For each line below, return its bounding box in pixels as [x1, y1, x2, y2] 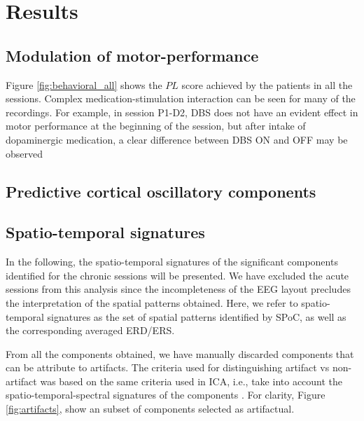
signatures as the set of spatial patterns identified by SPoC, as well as [47, 309, 346, 324]
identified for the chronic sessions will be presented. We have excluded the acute [6, 268, 349, 282]
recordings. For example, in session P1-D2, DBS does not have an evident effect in [6, 104, 358, 119]
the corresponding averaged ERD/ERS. [6, 323, 175, 338]
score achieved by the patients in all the [181, 77, 353, 92]
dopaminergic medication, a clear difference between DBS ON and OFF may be [6, 132, 348, 146]
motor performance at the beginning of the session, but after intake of [6, 118, 306, 133]
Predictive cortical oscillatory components [6, 180, 316, 202]
